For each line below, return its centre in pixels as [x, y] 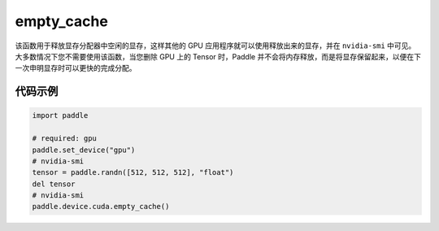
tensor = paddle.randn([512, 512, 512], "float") [133, 172]
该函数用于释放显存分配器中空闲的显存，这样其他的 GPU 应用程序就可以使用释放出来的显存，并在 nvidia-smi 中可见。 [215, 46]
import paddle [60, 115]
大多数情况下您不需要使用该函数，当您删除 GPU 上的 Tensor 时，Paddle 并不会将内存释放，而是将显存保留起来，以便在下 [218, 56]
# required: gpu [65, 139]
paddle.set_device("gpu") [84, 150]
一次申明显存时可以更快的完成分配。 [76, 68]
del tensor [54, 184]
